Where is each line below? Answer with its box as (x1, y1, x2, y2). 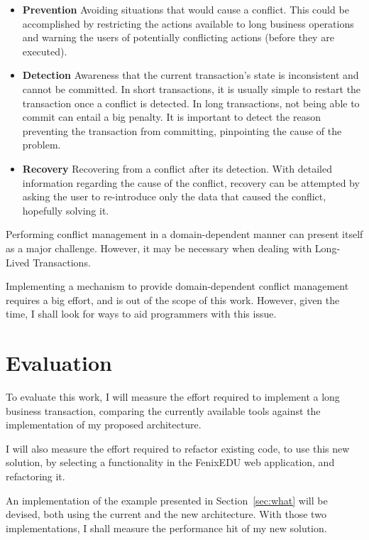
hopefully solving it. (22, 202, 109, 217)
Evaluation (6, 348, 112, 377)
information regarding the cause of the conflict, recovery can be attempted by (22, 175, 360, 190)
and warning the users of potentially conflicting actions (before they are (22, 30, 334, 45)
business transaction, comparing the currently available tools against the (6, 403, 321, 418)
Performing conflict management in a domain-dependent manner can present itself (6, 227, 363, 242)
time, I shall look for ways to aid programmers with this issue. (6, 306, 277, 321)
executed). (22, 43, 67, 58)
